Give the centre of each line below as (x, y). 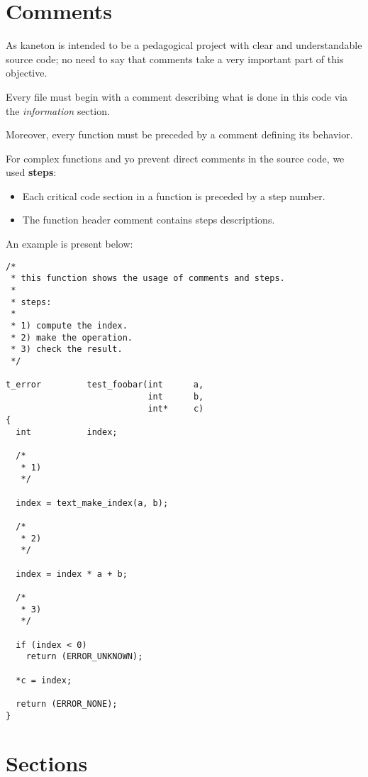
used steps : (31, 172)
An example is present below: (69, 244)
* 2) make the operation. (72, 337)
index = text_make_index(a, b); (92, 503)
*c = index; (44, 680)
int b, (176, 396)
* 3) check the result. (67, 349)
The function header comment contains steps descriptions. (149, 220)
